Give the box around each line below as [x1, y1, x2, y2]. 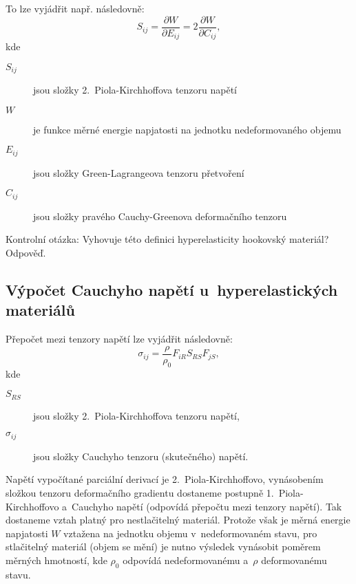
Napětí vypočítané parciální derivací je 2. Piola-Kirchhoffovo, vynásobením [6, 472, 324, 486]
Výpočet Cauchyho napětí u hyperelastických [6, 279, 338, 301]
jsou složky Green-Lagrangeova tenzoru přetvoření [33, 165, 244, 180]
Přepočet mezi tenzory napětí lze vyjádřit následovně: [6, 332, 233, 346]
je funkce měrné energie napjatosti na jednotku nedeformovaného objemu [33, 122, 342, 136]
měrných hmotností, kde [6, 552, 107, 567]
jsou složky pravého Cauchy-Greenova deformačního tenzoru [33, 208, 287, 223]
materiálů [6, 299, 75, 321]
